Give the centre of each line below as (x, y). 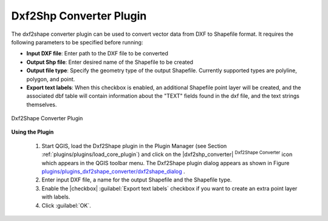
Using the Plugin (32, 132)
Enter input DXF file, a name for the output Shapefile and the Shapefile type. (137, 180)
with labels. (56, 197)
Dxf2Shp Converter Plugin (79, 16)
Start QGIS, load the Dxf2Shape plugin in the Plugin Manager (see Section (134, 146)
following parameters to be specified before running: (77, 42)
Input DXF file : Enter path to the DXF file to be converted (97, 53)
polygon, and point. (51, 79)
